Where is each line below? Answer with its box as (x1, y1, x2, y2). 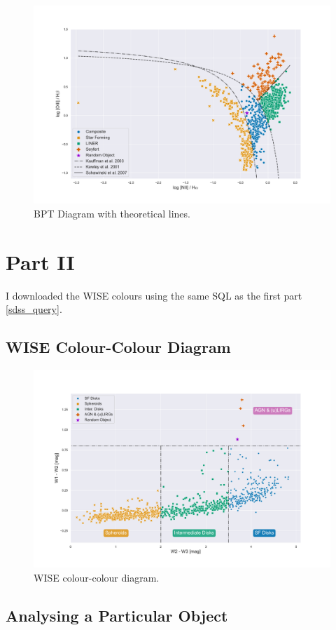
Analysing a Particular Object (6, 605, 228, 626)
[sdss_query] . (6, 302, 62, 316)
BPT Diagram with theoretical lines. (34, 206, 190, 220)
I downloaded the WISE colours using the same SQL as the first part (6, 288, 302, 302)
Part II (6, 247, 75, 276)
